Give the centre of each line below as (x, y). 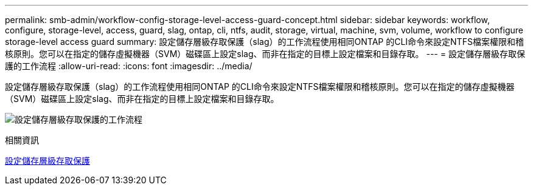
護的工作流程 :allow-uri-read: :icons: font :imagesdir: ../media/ (129, 66)
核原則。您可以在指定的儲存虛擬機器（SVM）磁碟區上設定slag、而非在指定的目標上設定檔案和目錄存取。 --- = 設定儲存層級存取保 (265, 54)
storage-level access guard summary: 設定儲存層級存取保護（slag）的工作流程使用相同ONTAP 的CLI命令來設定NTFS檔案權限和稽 (264, 42)
